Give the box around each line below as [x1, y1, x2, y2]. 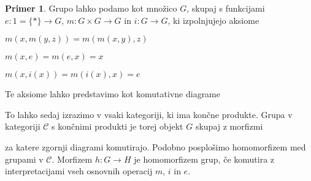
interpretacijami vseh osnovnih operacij [5, 164, 153, 177]
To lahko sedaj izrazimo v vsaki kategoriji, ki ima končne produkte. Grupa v [5, 108, 293, 120]
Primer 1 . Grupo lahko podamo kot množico [5, 2, 177, 14]
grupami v [5, 152, 44, 165]
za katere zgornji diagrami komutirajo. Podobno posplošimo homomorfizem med [5, 140, 306, 153]
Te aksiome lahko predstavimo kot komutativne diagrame [5, 87, 220, 100]
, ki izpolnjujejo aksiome [167, 13, 259, 26]
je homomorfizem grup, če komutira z [134, 152, 275, 165]
